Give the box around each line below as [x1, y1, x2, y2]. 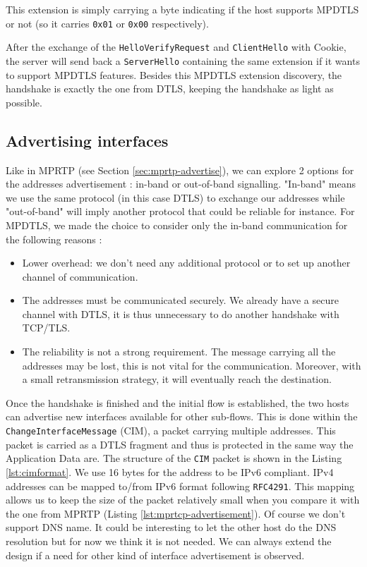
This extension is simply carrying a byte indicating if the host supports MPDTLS [6, 2, 359, 16]
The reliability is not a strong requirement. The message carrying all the [22, 344, 336, 359]
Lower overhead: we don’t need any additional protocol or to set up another [22, 255, 351, 270]
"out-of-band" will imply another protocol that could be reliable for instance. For [6, 204, 355, 219]
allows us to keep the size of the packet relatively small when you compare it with [6, 492, 360, 507]
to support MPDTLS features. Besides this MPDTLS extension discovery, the [6, 67, 342, 82]
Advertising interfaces [6, 129, 169, 151]
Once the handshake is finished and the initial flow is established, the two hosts [6, 395, 349, 410]
